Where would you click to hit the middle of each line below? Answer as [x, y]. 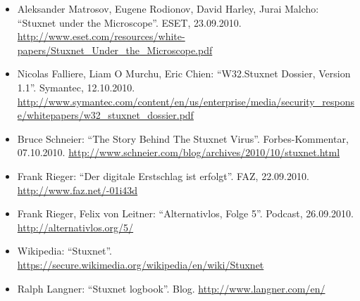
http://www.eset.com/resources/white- [101, 36]
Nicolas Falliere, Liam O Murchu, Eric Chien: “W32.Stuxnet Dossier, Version [184, 73]
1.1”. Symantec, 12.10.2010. [76, 87]
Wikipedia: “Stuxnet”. [65, 251]
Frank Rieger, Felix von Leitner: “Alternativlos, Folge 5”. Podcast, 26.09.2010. [185, 213]
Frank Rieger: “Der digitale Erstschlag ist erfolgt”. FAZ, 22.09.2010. [163, 175]
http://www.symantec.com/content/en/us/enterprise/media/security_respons [186, 101]
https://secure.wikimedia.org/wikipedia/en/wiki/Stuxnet [141, 264]
